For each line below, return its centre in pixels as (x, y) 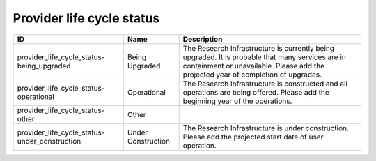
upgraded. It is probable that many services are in (264, 57)
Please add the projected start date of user (253, 137)
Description (203, 39)
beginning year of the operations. (237, 101)
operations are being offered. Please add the (256, 92)
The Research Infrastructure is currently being (258, 48)
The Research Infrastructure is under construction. (266, 128)
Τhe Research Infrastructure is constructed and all (265, 84)
